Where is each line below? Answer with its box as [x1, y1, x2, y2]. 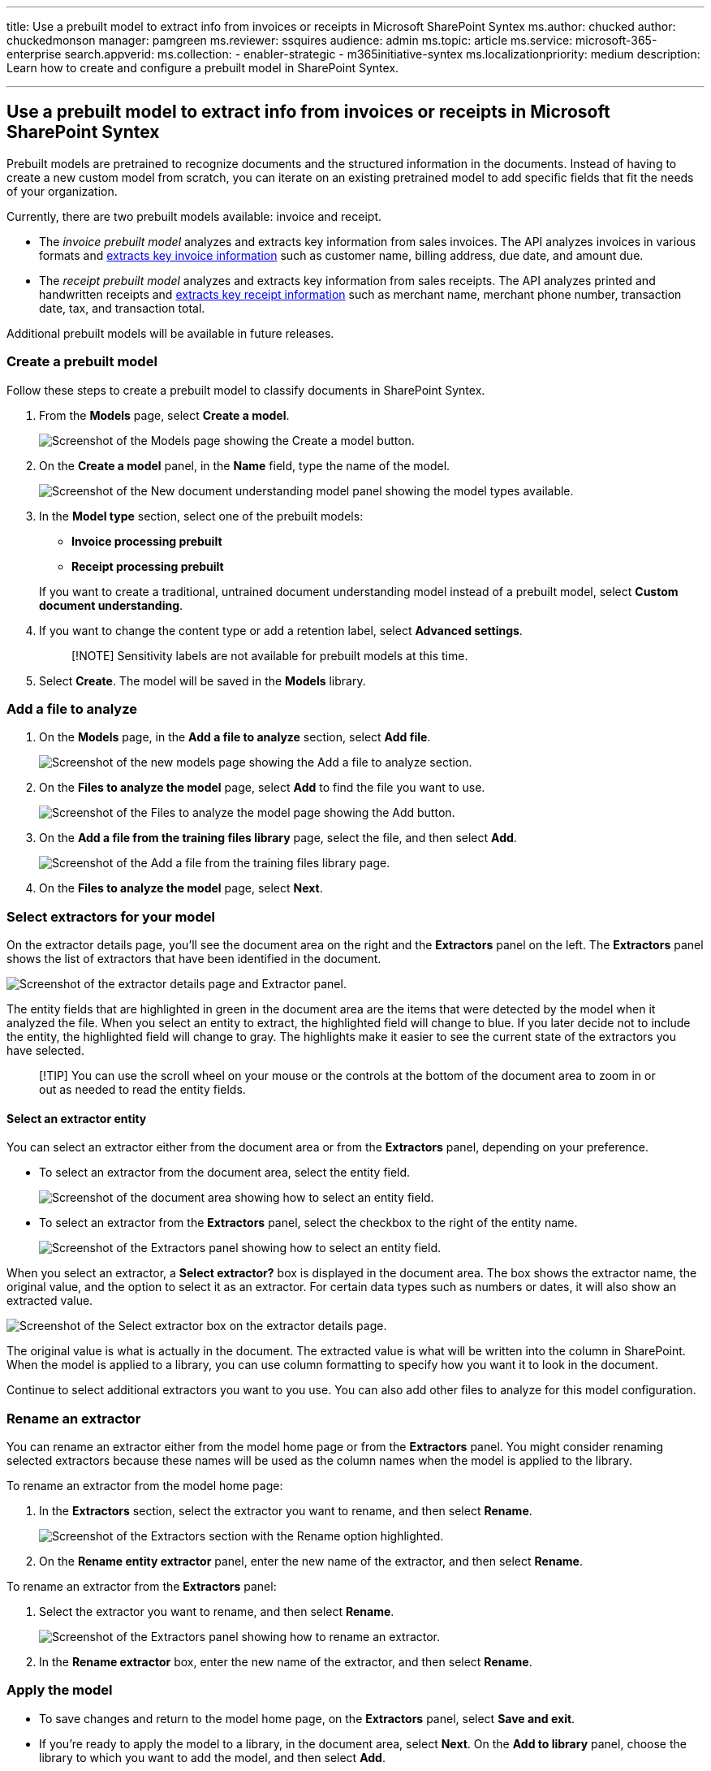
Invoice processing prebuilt [71, 533, 222, 548]
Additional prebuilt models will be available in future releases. [6, 326, 334, 340]
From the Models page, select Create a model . [39, 408, 290, 422]
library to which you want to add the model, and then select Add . [39, 1750, 386, 1765]
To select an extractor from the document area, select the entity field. [39, 1165, 411, 1180]
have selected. [6, 1043, 84, 1058]
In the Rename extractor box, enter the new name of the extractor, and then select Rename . [39, 1655, 532, 1669]
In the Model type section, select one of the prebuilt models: [39, 508, 364, 523]
